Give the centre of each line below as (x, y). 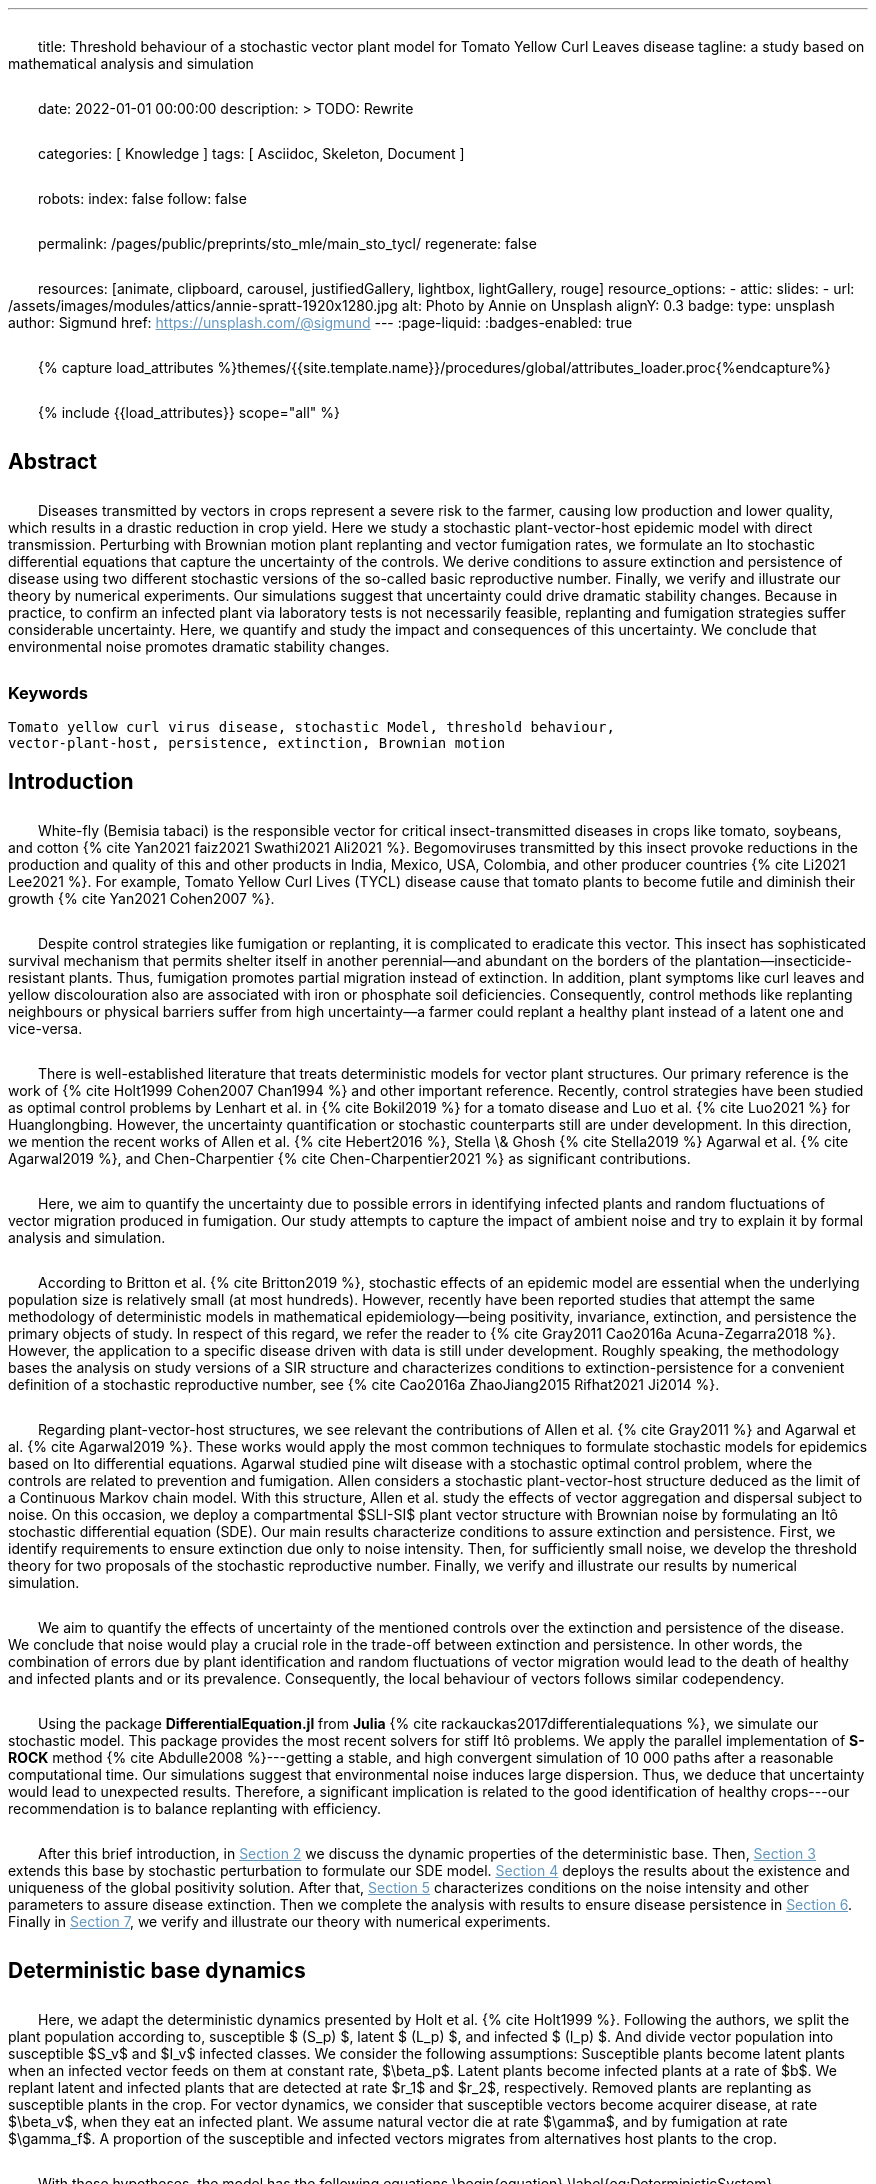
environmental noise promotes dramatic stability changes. (199, 646)
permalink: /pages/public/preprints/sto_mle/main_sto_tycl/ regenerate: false (287, 243)
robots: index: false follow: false (142, 198)
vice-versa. (45, 1028)
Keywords (48, 693)
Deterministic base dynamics (157, 1970)
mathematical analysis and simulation (131, 63)
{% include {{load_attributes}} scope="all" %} (189, 412)
